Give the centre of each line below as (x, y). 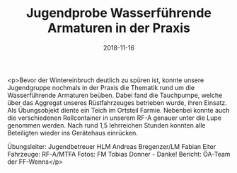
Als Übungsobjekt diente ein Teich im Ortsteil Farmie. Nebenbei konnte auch (118, 110)
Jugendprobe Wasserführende (119, 13)
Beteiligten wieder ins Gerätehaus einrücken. (73, 133)
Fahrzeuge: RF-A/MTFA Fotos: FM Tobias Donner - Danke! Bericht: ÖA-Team (119, 154)
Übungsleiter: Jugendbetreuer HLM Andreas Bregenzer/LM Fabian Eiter (112, 146)
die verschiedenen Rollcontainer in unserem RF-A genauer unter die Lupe (114, 118)
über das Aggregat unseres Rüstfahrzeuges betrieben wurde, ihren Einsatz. (117, 102)
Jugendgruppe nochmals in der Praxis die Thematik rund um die (101, 87)
